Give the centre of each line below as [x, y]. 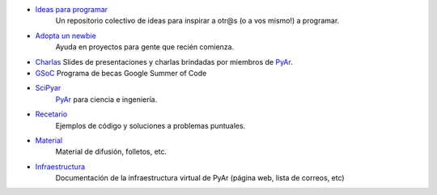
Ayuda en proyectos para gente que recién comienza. [145, 47]
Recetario [51, 114]
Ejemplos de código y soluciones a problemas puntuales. [151, 125]
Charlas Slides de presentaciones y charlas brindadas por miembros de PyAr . [164, 61]
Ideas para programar [72, 9]
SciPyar [48, 88]
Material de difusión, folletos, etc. [111, 152]
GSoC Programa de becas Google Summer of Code [121, 73]
